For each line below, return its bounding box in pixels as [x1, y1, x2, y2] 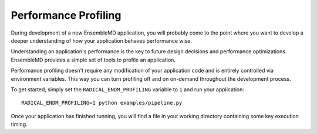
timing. [11, 121, 28, 128]
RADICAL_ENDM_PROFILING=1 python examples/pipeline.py [21, 99, 183, 106]
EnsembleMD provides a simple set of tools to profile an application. [11, 56, 176, 63]
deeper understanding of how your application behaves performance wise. [11, 37, 193, 44]
